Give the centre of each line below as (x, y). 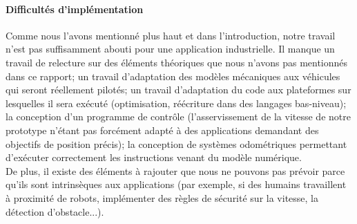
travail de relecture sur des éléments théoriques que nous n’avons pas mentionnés (177, 62)
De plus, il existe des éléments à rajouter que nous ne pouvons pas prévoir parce (175, 170)
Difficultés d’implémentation (75, 9)
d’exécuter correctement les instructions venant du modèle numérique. (154, 157)
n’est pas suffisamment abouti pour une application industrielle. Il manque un (170, 49)
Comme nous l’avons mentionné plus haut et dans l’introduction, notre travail (171, 35)
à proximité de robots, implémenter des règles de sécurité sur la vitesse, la (162, 197)
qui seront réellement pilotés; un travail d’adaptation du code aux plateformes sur (178, 90)
